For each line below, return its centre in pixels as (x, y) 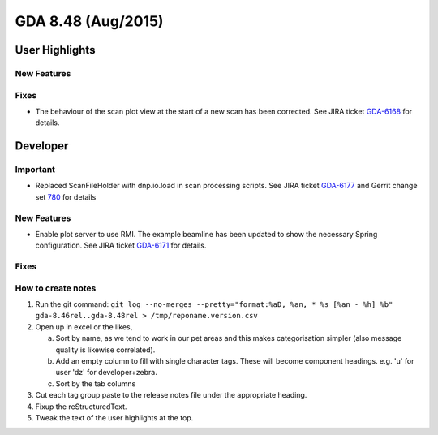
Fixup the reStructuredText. (81, 407)
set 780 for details (66, 197)
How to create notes (56, 288)
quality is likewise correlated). (105, 350)
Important (35, 170)
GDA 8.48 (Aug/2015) (89, 21)
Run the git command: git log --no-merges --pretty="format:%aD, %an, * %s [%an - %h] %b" (214, 304)
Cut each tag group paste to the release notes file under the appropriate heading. (171, 395)
